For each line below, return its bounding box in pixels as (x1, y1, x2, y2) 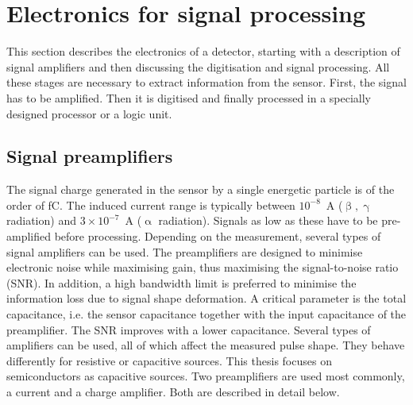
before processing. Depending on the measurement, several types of (54, 228, 381, 245)
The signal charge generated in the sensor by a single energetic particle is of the (6, 181, 395, 198)
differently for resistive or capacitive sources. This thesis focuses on (6, 352, 332, 368)
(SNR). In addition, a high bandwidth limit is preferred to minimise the (6, 274, 357, 291)
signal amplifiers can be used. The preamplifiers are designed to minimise (6, 243, 363, 260)
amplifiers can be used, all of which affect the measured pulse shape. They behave (6, 337, 405, 353)
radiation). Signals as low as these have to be (158, 212, 378, 229)
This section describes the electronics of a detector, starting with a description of (6, 43, 400, 60)
